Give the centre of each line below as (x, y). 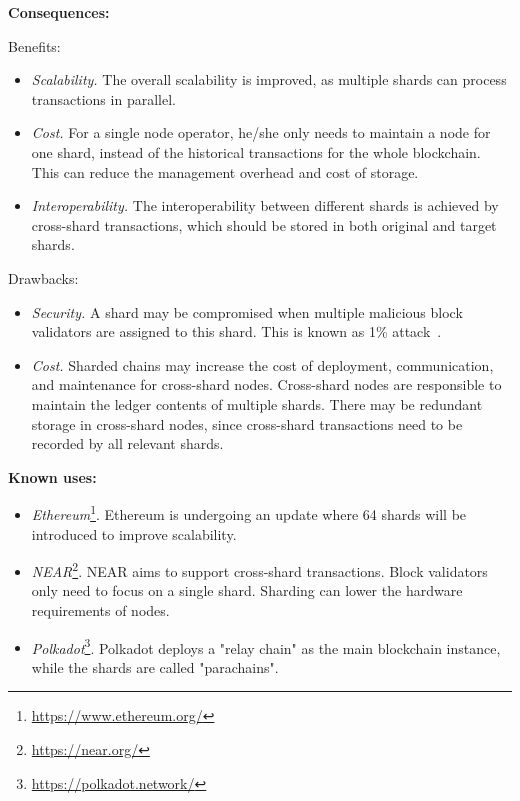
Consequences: (59, 12)
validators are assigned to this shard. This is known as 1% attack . (236, 331)
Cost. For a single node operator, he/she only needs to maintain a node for (261, 132)
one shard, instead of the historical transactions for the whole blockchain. (256, 151)
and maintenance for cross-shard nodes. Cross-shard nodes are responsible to (266, 384)
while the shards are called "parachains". (155, 666)
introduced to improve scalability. (134, 533)
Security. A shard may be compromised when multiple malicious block (247, 311)
